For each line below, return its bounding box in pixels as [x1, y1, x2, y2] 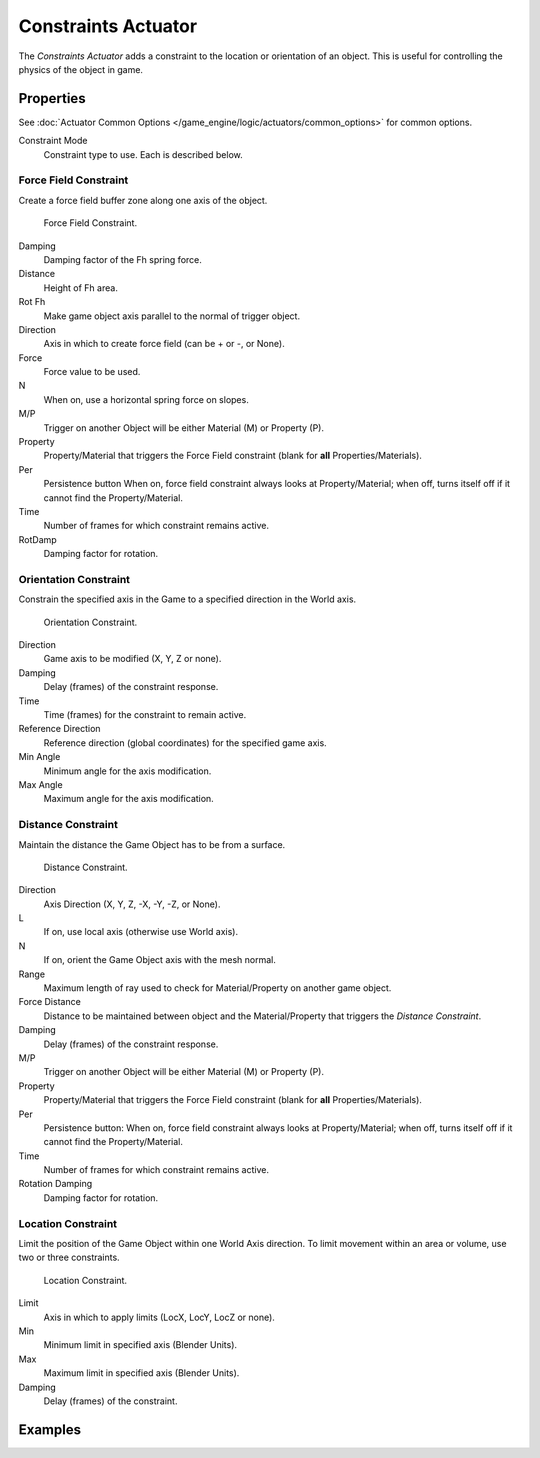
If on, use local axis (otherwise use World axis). [43, 926, 239, 938]
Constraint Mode [18, 135, 88, 147]
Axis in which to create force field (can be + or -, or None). [43, 338, 285, 350]
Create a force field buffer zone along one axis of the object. [18, 194, 268, 206]
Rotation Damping [18, 1178, 93, 1190]
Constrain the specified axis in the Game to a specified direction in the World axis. [18, 593, 357, 605]
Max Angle [18, 778, 64, 790]
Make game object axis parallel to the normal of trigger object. [43, 310, 300, 322]
